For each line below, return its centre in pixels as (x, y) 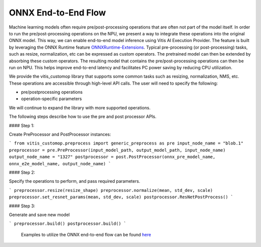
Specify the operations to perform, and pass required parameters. (74, 181)
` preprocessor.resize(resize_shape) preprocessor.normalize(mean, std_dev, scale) (111, 190)
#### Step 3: (22, 206)
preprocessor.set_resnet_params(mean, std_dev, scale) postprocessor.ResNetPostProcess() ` (121, 197)
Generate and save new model (39, 215)
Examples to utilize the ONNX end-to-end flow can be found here (86, 234)
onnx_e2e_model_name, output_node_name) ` (60, 164)
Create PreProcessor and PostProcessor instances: (60, 134)
